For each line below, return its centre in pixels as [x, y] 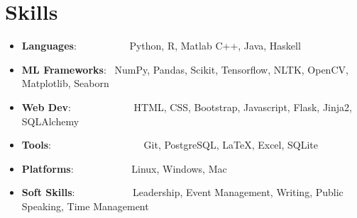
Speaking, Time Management [85, 206]
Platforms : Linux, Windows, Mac [124, 168]
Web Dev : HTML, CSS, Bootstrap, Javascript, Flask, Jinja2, [187, 107]
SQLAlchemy [50, 121]
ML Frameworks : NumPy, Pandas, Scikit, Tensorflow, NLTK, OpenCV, [185, 69]
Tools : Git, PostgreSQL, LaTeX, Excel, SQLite [170, 145]
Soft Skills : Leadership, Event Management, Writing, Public [182, 192]
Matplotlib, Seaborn [65, 83]
